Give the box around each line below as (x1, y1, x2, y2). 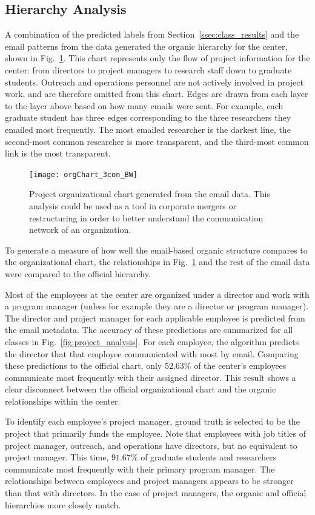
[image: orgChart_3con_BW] (29, 170, 138, 179)
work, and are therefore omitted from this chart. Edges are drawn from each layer (5, 87, 308, 100)
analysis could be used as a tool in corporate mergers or (29, 199, 237, 212)
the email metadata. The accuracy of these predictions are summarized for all (5, 323, 293, 336)
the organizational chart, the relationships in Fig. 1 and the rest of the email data (5, 255, 310, 268)
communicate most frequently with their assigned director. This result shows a (5, 371, 296, 383)
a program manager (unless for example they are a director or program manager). (5, 300, 309, 312)
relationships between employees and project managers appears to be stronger (5, 474, 294, 487)
